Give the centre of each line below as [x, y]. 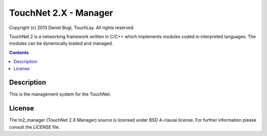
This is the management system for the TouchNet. [60, 94]
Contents [19, 52]
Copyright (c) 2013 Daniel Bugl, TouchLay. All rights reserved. [72, 28]
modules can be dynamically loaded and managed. [61, 43]
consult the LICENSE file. [35, 127]
